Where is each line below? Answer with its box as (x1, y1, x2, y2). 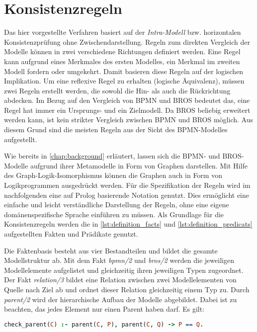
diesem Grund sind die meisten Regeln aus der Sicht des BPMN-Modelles (4, 124, 228, 135)
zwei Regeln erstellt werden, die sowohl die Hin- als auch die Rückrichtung (4, 85, 231, 95)
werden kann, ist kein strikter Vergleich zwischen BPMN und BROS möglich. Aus (4, 114, 253, 125)
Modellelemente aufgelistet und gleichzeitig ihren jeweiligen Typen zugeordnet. (4, 264, 244, 275)
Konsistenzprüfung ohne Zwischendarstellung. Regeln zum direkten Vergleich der (4, 36, 250, 47)
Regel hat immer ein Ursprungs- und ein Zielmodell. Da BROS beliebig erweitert (4, 104, 251, 115)
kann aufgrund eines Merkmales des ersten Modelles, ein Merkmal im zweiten (4, 56, 240, 66)
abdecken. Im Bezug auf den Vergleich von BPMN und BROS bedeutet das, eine (4, 95, 250, 105)
